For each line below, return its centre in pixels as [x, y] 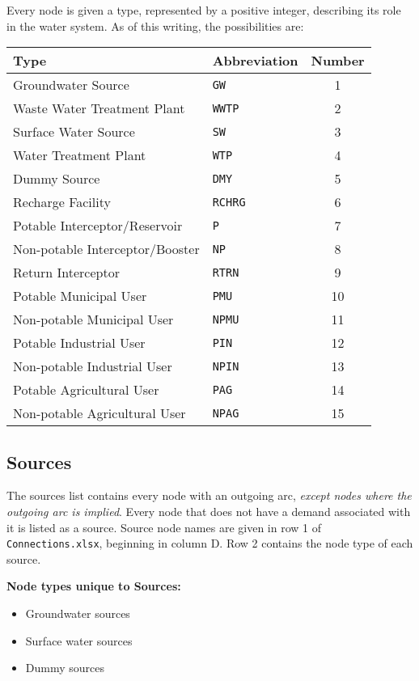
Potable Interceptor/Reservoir [98, 226]
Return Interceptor [66, 273]
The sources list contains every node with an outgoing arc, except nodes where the [209, 495]
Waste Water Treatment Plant [99, 108]
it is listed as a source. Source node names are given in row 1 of [164, 527]
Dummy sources [65, 668]
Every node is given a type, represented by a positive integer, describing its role [204, 10]
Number [338, 61]
